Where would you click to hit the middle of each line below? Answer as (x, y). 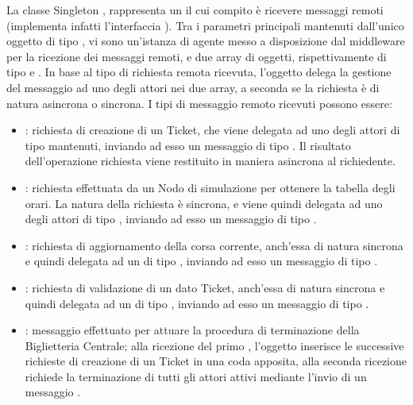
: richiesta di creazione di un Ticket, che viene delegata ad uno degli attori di (212, 130)
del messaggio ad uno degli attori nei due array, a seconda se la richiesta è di (193, 87)
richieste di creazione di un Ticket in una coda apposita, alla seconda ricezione (216, 361)
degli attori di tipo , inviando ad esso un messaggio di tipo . (171, 219)
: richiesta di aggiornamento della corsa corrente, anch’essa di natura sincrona (214, 245)
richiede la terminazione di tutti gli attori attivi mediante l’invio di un (196, 376)
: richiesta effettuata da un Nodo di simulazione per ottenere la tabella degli (210, 187)
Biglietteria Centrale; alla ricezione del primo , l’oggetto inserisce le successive (214, 345)
